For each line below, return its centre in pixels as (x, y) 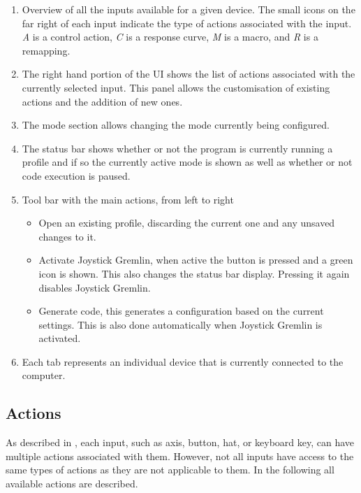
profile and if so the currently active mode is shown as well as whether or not (187, 162)
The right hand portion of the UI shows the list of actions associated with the (189, 74)
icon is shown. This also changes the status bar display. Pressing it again (194, 273)
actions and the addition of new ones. (102, 101)
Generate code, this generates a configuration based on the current (181, 311)
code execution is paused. (76, 175)
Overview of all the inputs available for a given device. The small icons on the (189, 9)
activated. (60, 338)
